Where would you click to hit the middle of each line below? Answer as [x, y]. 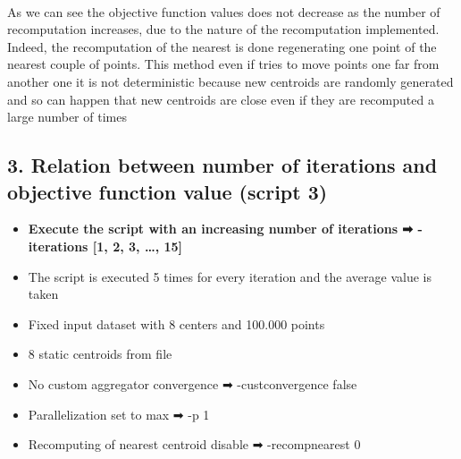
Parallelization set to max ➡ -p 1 [119, 414]
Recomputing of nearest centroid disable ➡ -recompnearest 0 [194, 444]
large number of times [67, 117]
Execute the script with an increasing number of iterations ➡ [221, 229]
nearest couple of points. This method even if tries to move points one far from [223, 64]
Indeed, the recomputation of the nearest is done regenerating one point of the [222, 46]
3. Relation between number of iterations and [222, 165]
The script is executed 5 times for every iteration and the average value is [230, 276]
